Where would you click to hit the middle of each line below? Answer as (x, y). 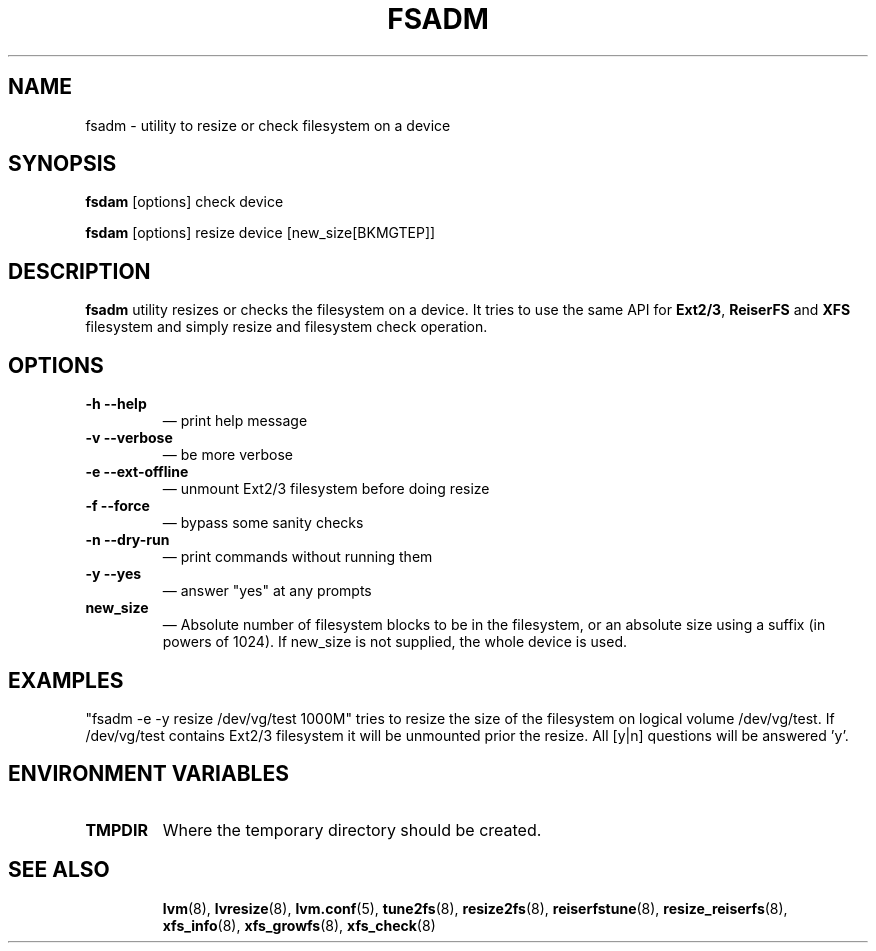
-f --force (117, 506)
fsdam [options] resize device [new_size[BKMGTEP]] (260, 233)
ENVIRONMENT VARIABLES (148, 774)
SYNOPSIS (62, 164)
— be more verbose (227, 455)
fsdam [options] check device (184, 202)
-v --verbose (129, 438)
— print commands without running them (297, 557)
